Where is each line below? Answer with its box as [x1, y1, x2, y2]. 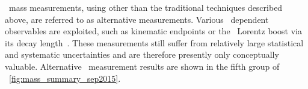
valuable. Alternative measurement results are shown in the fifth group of [5, 60, 280, 72]
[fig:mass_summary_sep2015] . [9, 72, 121, 84]
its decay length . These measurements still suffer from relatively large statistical [5, 36, 304, 49]
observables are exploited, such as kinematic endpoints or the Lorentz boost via [5, 25, 302, 37]
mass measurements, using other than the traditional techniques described [8, 1, 283, 13]
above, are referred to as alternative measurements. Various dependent [5, 13, 269, 25]
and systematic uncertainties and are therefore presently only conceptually [5, 48, 279, 61]
